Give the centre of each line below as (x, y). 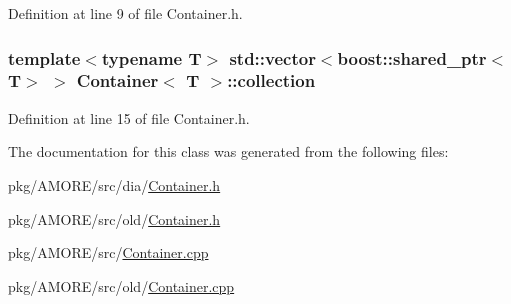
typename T (151, 57)
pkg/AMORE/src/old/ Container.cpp (121, 285)
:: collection (271, 80)
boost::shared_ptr (412, 57)
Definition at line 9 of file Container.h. (125, 13)
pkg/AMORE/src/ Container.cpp (108, 252)
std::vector (272, 57)
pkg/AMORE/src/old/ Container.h (114, 218)
